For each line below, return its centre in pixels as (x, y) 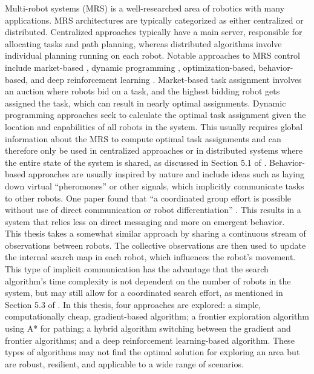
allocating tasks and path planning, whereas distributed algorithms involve (143, 43)
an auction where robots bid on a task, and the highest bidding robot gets (142, 91)
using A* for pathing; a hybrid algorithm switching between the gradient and (148, 328)
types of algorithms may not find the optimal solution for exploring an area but (152, 352)
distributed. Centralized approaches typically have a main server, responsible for (154, 32)
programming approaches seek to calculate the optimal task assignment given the (155, 115)
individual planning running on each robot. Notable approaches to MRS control (152, 55)
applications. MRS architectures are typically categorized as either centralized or (154, 20)
